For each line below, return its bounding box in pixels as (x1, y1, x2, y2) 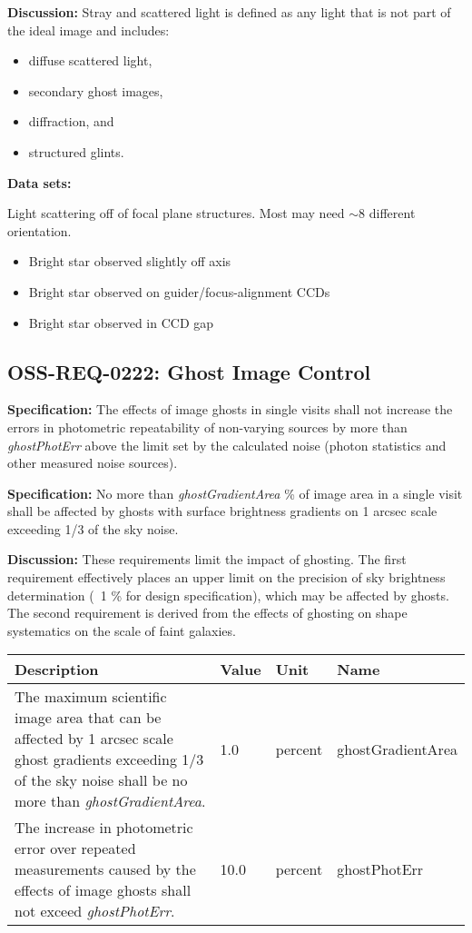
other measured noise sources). (7, 453, 178, 472)
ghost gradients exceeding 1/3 (15, 749, 204, 770)
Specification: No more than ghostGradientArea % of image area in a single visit (7, 483, 463, 502)
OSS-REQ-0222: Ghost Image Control (7, 357, 371, 385)
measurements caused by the (15, 859, 196, 880)
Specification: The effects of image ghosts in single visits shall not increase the (7, 400, 453, 419)
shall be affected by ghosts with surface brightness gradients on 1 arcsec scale (7, 501, 438, 521)
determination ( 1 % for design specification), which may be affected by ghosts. (7, 585, 449, 604)
